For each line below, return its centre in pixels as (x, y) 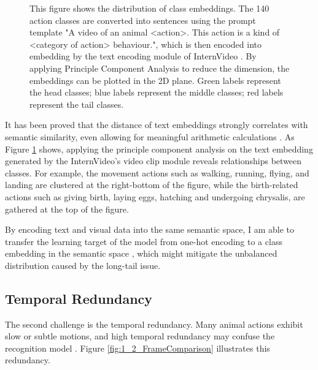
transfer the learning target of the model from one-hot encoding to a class (144, 241)
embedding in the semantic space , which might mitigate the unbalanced (141, 253)
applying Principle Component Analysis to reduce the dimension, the (160, 68)
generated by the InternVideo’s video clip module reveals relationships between (153, 161)
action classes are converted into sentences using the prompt (143, 20)
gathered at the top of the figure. (67, 209)
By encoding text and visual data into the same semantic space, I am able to (150, 229)
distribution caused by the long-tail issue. (83, 265)
